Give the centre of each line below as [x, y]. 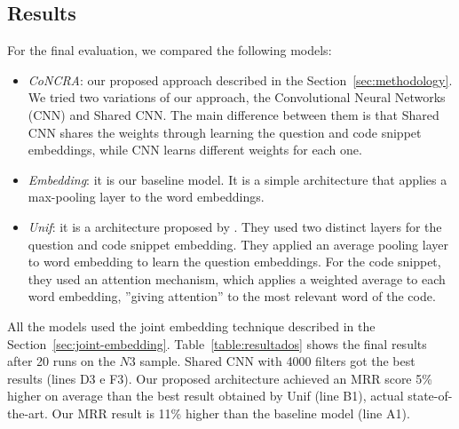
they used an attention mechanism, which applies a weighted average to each [237, 278]
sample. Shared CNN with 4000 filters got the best [277, 361]
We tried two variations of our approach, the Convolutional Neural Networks [237, 97]
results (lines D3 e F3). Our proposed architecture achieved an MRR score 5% [220, 378]
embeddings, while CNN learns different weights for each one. [195, 150]
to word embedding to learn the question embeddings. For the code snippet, [234, 262]
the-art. [28, 413]
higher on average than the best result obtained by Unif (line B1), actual [206, 396]
